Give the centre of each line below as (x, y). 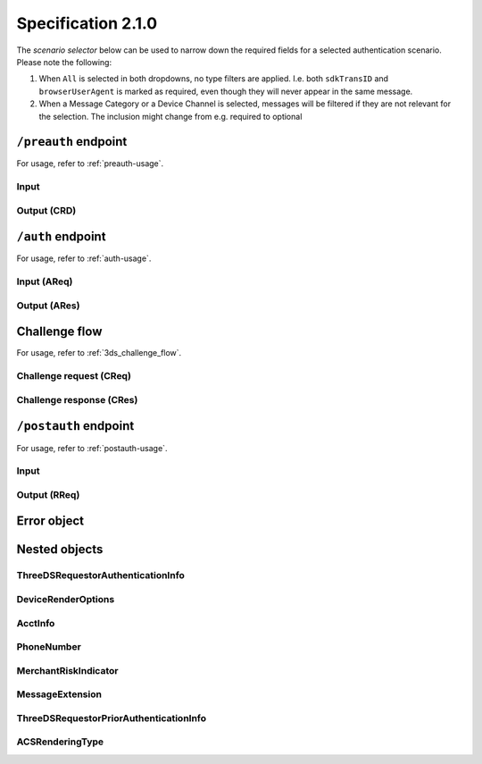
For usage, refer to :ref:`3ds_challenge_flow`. (99, 353)
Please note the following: (64, 62)
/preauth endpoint (72, 142)
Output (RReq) (48, 494)
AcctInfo (36, 623)
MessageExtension (59, 694)
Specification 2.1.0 (87, 23)
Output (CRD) (46, 210)
